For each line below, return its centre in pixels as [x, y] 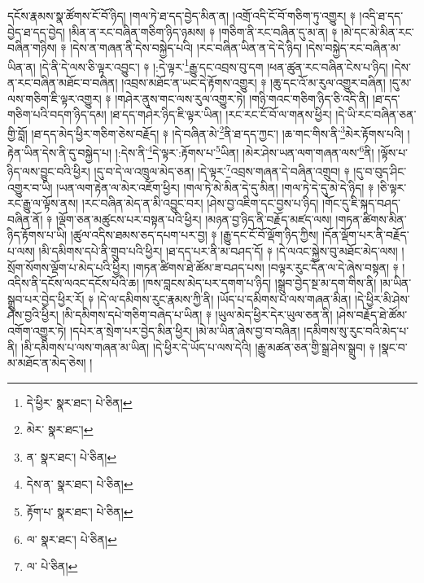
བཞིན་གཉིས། [32, 48]
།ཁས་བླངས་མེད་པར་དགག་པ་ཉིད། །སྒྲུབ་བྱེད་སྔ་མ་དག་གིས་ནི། [260, 283]
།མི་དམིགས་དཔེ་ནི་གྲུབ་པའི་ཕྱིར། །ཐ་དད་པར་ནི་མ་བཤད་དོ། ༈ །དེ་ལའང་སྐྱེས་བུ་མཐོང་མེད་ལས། [218, 250]
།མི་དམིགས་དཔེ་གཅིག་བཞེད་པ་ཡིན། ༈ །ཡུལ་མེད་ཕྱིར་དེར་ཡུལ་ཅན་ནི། [197, 315]
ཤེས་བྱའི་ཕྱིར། [33, 315]
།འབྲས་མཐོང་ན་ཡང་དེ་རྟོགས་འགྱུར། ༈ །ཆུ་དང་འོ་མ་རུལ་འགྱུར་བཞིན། [254, 83]
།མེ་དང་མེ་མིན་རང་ [378, 31]
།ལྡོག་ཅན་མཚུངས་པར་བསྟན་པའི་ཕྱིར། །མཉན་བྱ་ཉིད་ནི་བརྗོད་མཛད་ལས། [194, 219]
